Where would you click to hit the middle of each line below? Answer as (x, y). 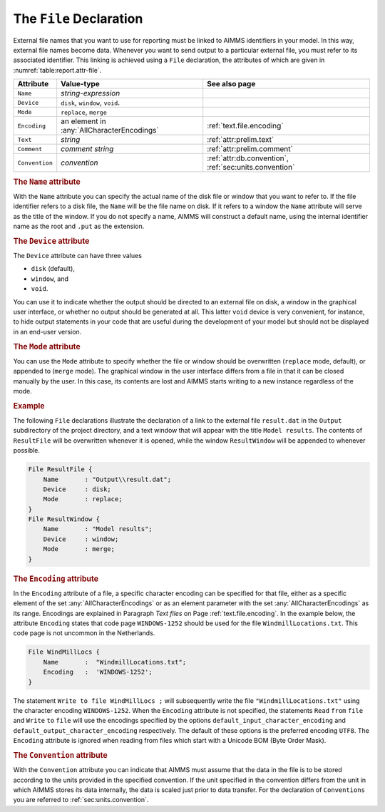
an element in (83, 121)
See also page (231, 84)
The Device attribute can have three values (78, 255)
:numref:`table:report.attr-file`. (57, 70)
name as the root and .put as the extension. (79, 226)
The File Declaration (78, 19)
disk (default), (53, 269)
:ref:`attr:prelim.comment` (250, 149)
